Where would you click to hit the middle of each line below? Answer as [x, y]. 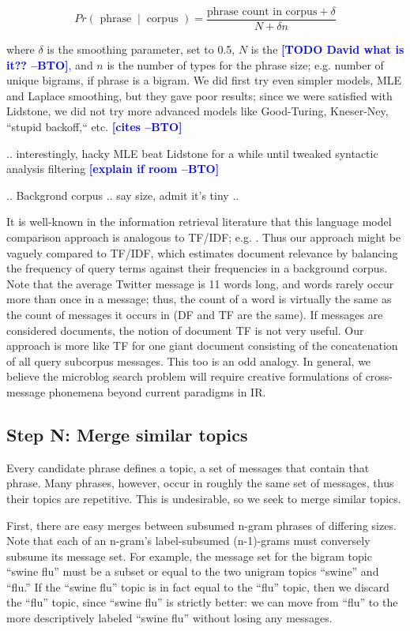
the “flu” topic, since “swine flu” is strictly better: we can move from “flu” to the [202, 602]
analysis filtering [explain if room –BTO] [113, 169]
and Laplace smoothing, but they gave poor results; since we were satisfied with [199, 95]
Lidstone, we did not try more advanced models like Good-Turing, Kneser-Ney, [197, 111]
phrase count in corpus [262, 12]
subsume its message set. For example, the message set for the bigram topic [189, 556]
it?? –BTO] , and [50, 64]
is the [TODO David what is [327, 49]
